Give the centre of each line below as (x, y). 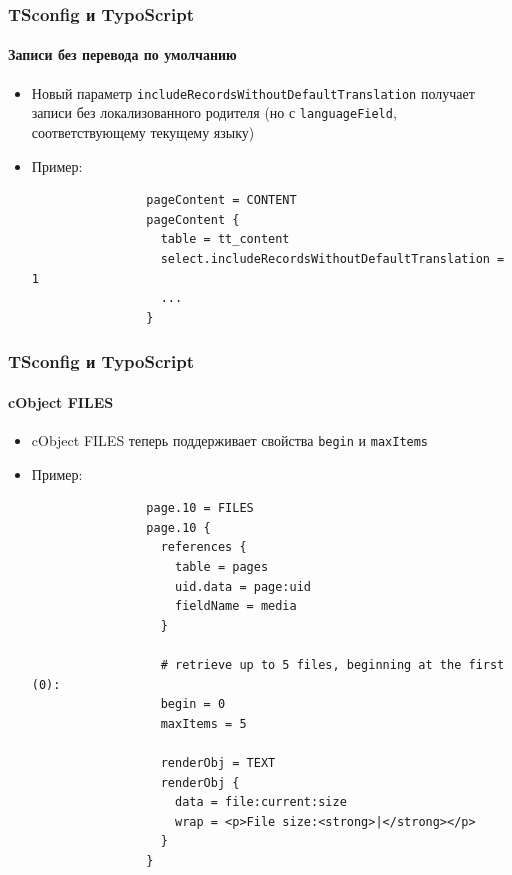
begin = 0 (193, 704)
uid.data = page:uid (243, 586)
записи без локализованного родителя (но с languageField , (214, 112)
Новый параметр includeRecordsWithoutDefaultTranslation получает (253, 92)
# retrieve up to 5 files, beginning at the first (332, 664)
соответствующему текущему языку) (143, 131)
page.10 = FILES (200, 508)
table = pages (221, 566)
